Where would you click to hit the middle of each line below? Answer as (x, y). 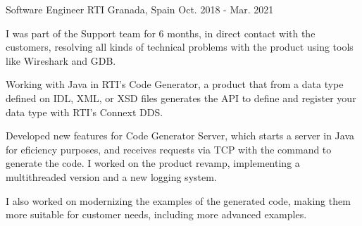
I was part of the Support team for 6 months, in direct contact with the (161, 33)
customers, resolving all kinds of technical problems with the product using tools (180, 47)
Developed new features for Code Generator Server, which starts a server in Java (180, 136)
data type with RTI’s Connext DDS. (85, 112)
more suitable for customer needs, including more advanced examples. (156, 214)
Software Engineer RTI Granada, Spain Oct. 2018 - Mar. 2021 (140, 9)
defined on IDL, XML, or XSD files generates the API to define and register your (181, 98)
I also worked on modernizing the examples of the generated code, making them (178, 200)
